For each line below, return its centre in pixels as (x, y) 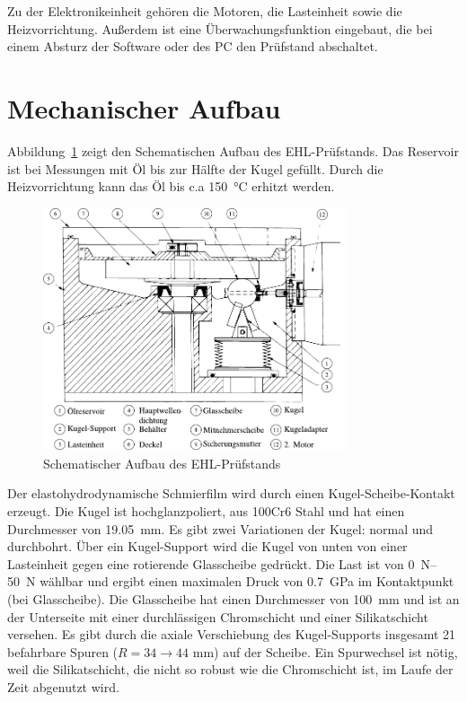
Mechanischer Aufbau (144, 107)
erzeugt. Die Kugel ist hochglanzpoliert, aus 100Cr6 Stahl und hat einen (206, 511)
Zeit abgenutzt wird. (63, 686)
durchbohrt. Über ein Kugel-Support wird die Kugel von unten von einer (207, 546)
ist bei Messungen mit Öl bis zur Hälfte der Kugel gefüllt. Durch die (195, 168)
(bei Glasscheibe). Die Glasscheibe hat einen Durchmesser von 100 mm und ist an (233, 598)
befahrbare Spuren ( (63, 651)
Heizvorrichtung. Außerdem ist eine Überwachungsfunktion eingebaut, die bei (220, 28)
